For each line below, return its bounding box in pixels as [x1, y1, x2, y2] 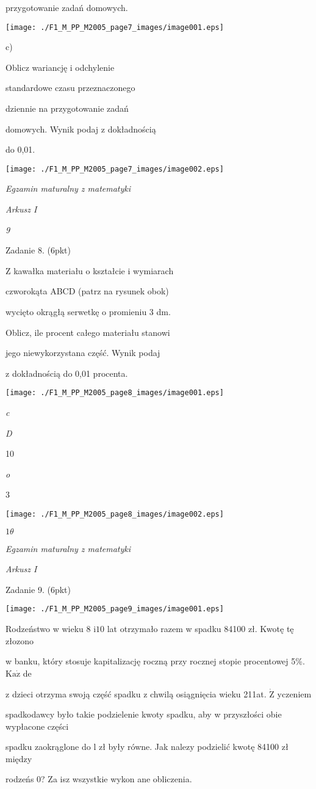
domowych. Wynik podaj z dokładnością [5, 122, 156, 135]
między [5, 752, 32, 765]
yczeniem [277, 687, 312, 700]
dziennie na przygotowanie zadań [5, 102, 129, 115]
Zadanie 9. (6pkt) [5, 583, 71, 595]
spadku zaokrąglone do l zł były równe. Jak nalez [5, 740, 190, 753]
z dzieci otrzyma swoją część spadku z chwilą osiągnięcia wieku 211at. [5, 687, 267, 700]
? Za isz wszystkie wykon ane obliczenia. [41, 773, 192, 785]
